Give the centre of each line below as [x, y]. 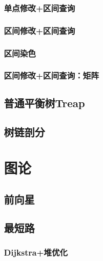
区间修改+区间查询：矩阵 [51, 75]
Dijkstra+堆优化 [36, 252]
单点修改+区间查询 [40, 8]
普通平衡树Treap [44, 102]
